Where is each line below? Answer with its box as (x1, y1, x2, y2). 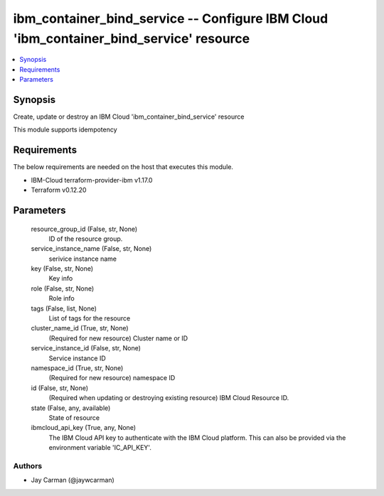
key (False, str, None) (31, 264, 94, 273)
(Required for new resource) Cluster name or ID (48, 334, 188, 343)
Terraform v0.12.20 (31, 185, 87, 195)
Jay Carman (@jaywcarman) (31, 476, 115, 485)
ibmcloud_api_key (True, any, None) (31, 424, 137, 432)
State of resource (48, 413, 100, 422)
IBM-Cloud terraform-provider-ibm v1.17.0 (31, 176, 153, 184)
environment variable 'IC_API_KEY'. (48, 443, 152, 452)
